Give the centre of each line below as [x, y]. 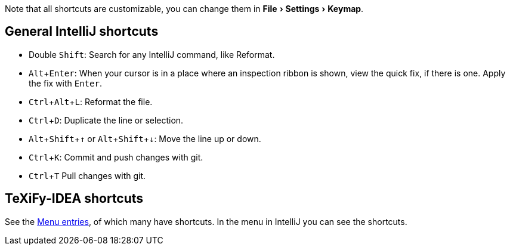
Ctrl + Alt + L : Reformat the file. [91, 101]
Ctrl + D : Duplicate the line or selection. [106, 120]
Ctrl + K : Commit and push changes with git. [116, 157]
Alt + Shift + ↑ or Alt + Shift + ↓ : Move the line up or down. [145, 138]
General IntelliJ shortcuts [82, 32]
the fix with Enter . [65, 83]
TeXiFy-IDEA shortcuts [74, 199]
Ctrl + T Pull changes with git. [87, 175]
